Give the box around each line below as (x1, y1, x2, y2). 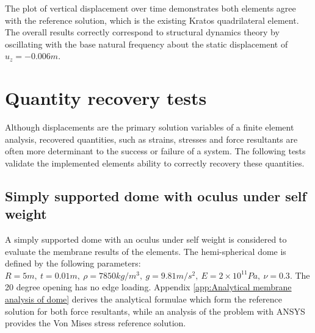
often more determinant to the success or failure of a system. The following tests (5, 145, 306, 157)
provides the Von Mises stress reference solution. (5, 317, 186, 329)
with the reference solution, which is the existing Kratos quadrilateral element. (5, 13, 299, 26)
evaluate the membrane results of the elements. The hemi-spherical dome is (5, 245, 286, 257)
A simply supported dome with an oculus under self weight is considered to (5, 233, 287, 246)
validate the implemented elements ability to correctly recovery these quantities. (5, 156, 305, 169)
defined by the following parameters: (5, 257, 141, 270)
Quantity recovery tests (5, 85, 207, 110)
